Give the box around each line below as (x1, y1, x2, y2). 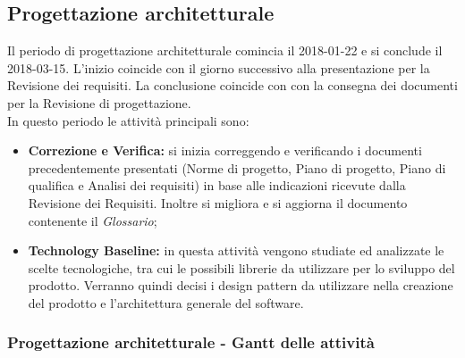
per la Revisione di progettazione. (7, 93, 191, 112)
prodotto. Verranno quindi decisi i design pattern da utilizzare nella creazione (28, 276, 453, 295)
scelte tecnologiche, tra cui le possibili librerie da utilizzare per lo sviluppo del (28, 258, 455, 277)
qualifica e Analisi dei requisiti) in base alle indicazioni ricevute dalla (28, 176, 406, 195)
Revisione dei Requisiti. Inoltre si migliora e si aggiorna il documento (28, 193, 408, 212)
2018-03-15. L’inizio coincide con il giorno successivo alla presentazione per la (7, 58, 430, 77)
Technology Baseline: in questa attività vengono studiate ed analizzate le (28, 241, 444, 260)
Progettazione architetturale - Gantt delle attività (7, 331, 375, 354)
